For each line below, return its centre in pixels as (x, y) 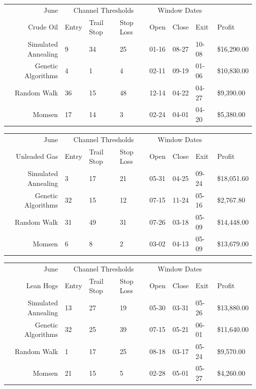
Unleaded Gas (37, 156)
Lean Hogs (42, 285)
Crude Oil (43, 27)
